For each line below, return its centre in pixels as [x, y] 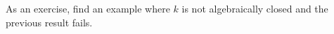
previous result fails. [49, 22]
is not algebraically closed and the [255, 8]
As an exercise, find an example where [88, 8]
